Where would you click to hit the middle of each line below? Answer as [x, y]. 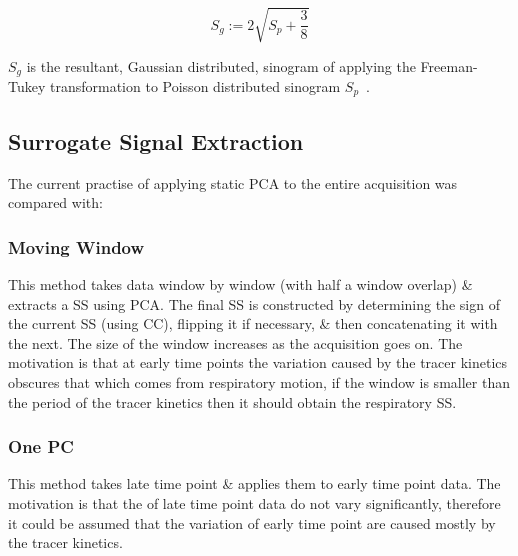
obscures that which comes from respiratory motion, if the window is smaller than [259, 382]
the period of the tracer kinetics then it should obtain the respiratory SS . [232, 401]
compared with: [55, 202]
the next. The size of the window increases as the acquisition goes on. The [235, 342]
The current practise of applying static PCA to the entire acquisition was [233, 182]
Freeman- [449, 65]
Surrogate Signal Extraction [156, 140]
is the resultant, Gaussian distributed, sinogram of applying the [221, 65]
